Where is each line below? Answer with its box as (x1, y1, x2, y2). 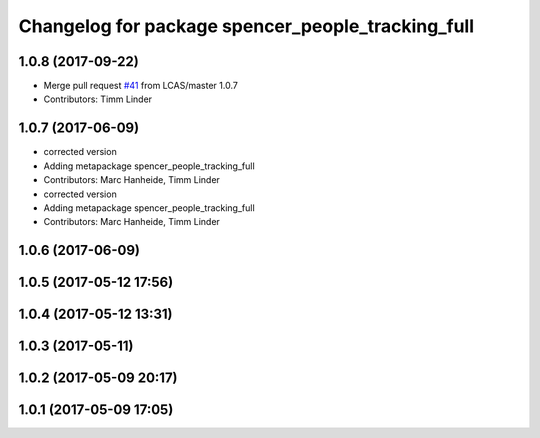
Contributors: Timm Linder (43, 93, 153, 105)
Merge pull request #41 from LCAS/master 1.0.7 (43, 80, 239, 92)
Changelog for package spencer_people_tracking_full (18, 15, 475, 37)
